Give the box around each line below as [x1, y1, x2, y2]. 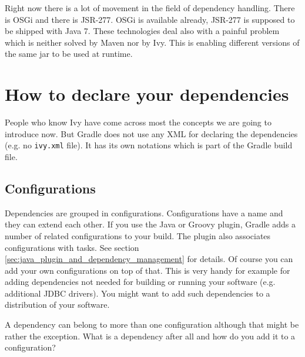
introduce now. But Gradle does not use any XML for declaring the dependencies [5, 127, 298, 140]
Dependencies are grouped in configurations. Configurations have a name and [5, 206, 283, 219]
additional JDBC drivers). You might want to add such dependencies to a [5, 287, 270, 299]
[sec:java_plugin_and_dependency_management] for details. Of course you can [5, 253, 293, 265]
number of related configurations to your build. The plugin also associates [5, 229, 271, 242]
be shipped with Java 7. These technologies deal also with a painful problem [5, 25, 280, 37]
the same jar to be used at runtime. [5, 47, 133, 60]
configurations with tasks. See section [5, 241, 139, 253]
